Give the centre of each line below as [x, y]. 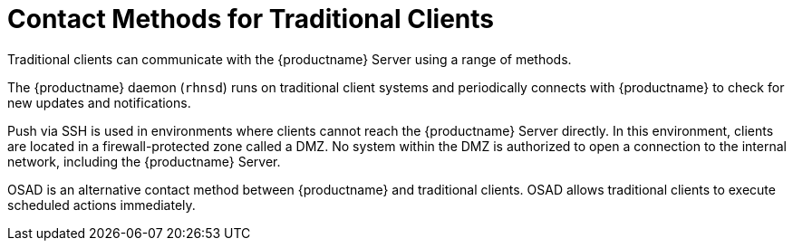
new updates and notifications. [99, 102]
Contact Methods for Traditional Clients [251, 19]
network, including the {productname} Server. [144, 161]
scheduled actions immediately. [102, 205]
